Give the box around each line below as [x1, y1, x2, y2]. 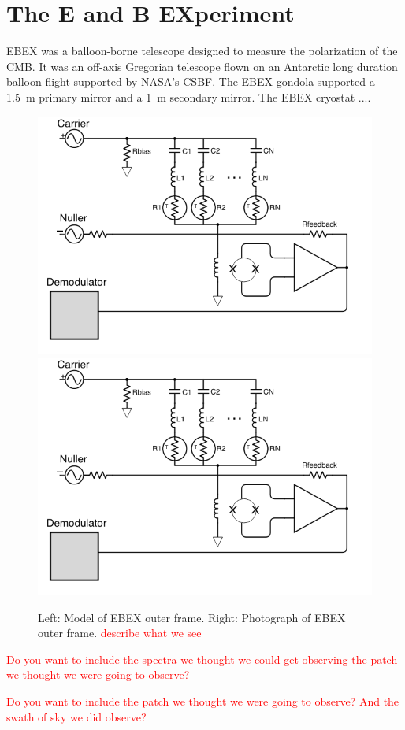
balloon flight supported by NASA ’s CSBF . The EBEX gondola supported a [6, 73, 375, 90]
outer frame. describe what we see [38, 624, 202, 641]
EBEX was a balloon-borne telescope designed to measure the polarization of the [6, 43, 398, 59]
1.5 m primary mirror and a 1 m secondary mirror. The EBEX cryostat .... [6, 88, 371, 105]
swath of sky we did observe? [6, 708, 147, 724]
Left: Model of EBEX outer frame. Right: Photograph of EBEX [38, 609, 346, 625]
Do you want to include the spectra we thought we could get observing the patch [6, 650, 398, 667]
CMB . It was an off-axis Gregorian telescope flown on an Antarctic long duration [6, 57, 398, 74]
